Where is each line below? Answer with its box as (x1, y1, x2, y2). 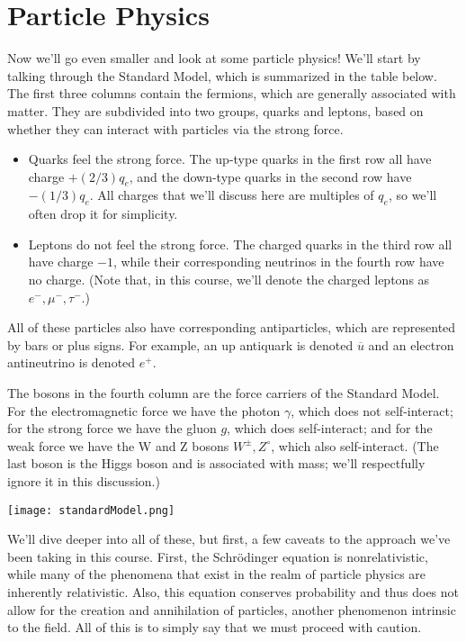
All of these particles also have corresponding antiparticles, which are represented (7, 318, 456, 337)
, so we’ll (388, 185, 437, 204)
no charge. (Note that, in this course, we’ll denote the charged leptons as (28, 270, 430, 289)
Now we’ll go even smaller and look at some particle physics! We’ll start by (7, 49, 421, 68)
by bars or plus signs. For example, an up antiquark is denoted (7, 335, 354, 354)
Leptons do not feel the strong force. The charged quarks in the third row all (28, 234, 453, 253)
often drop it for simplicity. (28, 204, 178, 223)
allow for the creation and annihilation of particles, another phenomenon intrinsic (7, 600, 456, 619)
